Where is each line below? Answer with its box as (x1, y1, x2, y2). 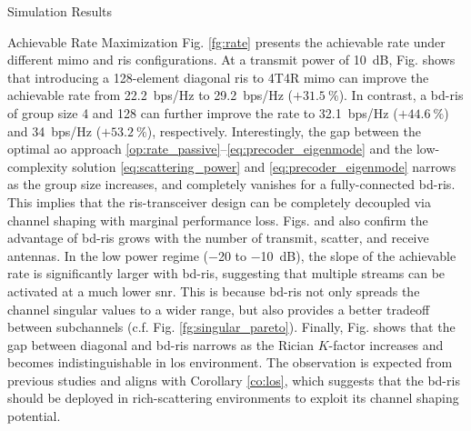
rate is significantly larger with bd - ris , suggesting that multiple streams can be (7, 264, 446, 283)
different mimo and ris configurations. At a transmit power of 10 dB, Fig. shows (7, 50, 456, 69)
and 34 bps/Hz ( (7, 121, 102, 140)
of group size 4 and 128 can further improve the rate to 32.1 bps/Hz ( (7, 103, 398, 122)
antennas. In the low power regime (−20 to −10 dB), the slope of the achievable (7, 246, 456, 265)
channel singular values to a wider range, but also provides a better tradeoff (7, 299, 430, 318)
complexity (7, 156, 68, 175)
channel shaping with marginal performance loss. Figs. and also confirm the (7, 210, 428, 229)
